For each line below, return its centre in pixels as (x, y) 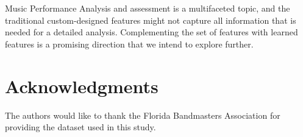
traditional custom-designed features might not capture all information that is (151, 20)
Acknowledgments (82, 86)
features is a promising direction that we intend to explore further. (129, 44)
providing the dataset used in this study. (80, 127)
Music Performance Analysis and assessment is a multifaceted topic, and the (148, 8)
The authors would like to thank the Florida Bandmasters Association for (143, 115)
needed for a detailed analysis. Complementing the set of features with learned (151, 32)
